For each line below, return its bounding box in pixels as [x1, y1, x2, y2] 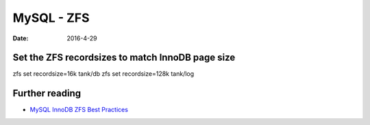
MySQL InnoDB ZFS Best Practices [29, 106, 128, 114]
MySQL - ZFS [12, 10, 90, 25]
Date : [12, 34, 29, 42]
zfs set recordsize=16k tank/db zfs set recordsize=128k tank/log [12, 70, 195, 78]
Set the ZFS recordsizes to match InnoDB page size [12, 52, 236, 64]
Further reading [12, 87, 82, 99]
